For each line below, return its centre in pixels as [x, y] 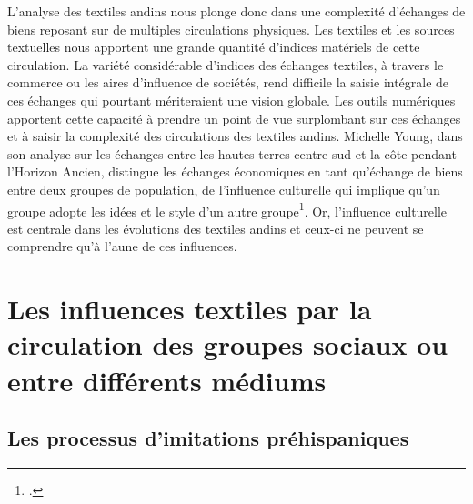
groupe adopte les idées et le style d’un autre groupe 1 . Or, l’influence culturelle [227, 209]
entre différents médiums [167, 380]
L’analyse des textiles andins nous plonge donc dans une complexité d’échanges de [236, 11]
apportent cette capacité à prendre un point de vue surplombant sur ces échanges [234, 118]
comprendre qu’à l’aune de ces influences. [122, 246]
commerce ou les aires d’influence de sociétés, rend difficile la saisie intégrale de [228, 82]
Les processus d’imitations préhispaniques [208, 438]
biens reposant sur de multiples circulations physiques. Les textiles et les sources [231, 29]
